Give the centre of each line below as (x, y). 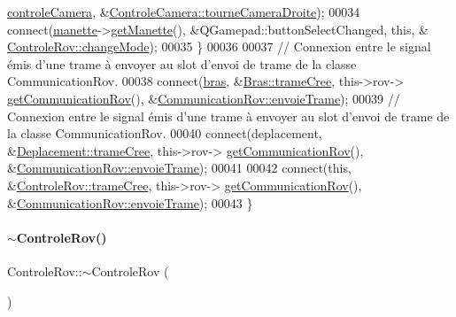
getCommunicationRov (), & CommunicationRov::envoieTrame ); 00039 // (204, 98)
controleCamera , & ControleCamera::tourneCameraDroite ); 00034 (184, 12)
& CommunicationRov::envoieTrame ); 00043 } (130, 202)
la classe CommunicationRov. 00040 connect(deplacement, (165, 133)
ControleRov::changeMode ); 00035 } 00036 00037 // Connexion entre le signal (219, 46)
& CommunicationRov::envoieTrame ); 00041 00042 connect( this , (179, 168)
